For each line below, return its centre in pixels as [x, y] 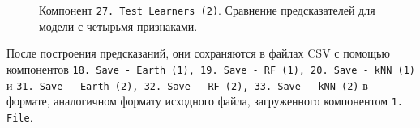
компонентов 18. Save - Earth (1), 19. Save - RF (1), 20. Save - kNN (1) [211, 68]
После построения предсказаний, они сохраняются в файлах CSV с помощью [198, 53]
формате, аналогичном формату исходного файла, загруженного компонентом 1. [205, 101]
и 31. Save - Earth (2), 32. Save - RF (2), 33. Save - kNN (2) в [187, 85]
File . [20, 116]
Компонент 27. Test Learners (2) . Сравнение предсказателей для [207, 10]
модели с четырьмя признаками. [118, 26]
